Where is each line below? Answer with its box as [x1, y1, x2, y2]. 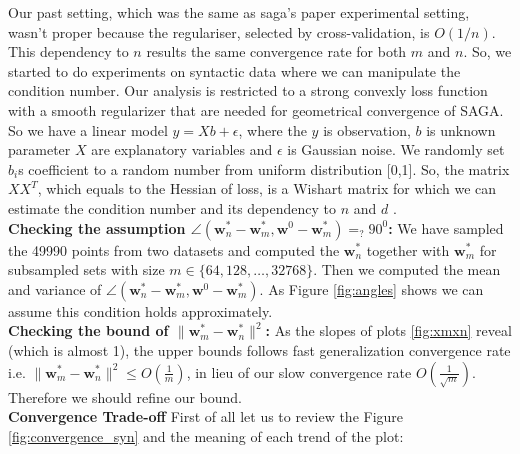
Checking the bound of [8, 320, 169, 341]
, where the [238, 119, 307, 140]
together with [366, 239, 450, 260]
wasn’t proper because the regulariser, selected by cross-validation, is [8, 21, 430, 42]
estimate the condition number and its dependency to [8, 197, 337, 218]
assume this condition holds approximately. [8, 300, 273, 321]
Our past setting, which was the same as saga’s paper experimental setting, [8, 2, 470, 22]
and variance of [8, 278, 102, 299]
